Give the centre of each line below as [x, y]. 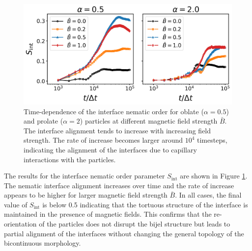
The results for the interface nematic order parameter [84, 176]
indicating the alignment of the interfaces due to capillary [110, 149]
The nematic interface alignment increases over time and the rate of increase [119, 185]
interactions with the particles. [70, 159]
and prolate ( [43, 121]
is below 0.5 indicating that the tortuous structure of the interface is [145, 204]
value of [16, 204]
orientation [20, 224]
